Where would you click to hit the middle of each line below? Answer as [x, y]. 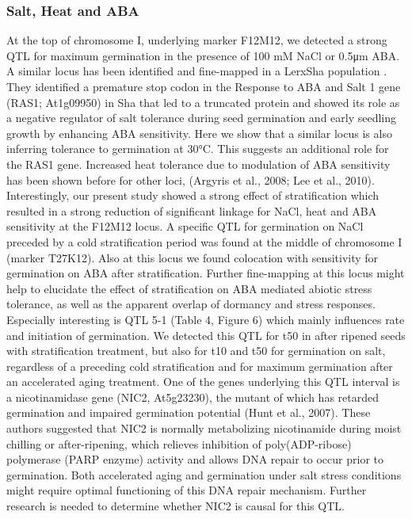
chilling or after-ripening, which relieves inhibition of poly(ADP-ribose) [179, 443]
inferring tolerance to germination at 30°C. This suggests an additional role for [198, 149]
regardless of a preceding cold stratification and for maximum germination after [200, 366]
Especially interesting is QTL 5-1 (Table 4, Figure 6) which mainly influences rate [206, 319]
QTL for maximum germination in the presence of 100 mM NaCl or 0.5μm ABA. [203, 55]
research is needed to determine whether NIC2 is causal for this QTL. [175, 506]
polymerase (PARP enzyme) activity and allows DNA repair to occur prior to [195, 459]
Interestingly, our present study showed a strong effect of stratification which [193, 195]
